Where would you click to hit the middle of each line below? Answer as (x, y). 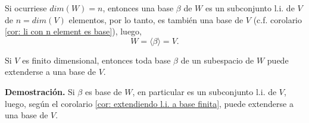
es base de (103, 91)
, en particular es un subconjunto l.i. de (205, 91)
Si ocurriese (26, 8)
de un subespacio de (217, 60)
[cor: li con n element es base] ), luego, (74, 31)
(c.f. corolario (278, 19)
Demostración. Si (40, 91)
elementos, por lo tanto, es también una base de (156, 19)
